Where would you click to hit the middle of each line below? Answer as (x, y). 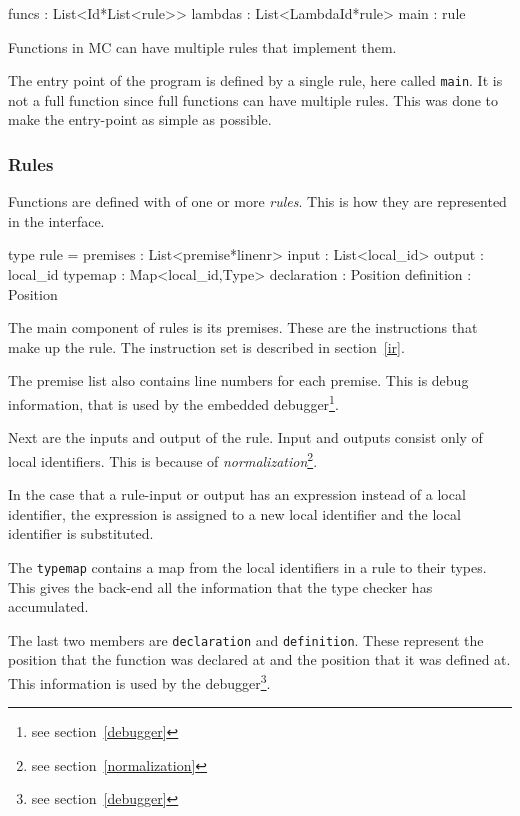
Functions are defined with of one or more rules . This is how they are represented (257, 201)
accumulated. (48, 606)
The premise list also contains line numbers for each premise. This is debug (238, 380)
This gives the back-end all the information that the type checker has (220, 586)
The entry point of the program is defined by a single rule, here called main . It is (255, 80)
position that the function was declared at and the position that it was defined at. (259, 659)
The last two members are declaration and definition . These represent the (246, 639)
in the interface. (56, 220)
